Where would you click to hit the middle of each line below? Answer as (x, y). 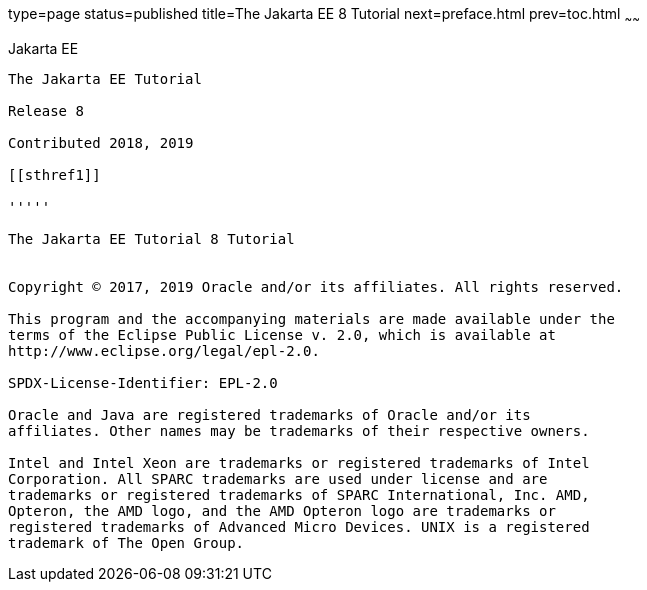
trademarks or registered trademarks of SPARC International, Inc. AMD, (299, 494)
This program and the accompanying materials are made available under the (311, 318)
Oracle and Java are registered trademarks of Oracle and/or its (269, 414)
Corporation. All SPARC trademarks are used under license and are (278, 478)
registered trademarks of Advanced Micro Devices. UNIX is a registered (299, 526)
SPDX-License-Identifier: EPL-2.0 (143, 382)
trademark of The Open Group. (126, 542)
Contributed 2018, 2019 (101, 142)
